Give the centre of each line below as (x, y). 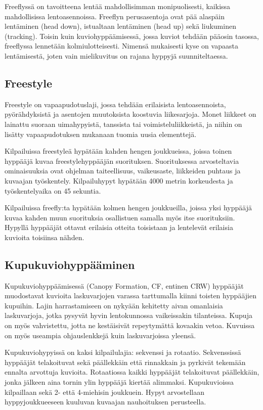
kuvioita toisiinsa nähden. (45, 237)
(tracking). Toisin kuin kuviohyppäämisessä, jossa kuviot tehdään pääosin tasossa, (132, 36)
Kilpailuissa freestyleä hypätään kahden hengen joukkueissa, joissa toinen (118, 151)
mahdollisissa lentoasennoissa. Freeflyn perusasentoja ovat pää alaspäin (115, 16)
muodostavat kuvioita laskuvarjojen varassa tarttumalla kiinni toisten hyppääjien (130, 295)
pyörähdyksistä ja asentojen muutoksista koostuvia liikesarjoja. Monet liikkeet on (130, 114)
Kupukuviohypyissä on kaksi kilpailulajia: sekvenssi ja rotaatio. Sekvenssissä (123, 352)
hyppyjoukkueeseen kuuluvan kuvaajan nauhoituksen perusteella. (105, 402)
